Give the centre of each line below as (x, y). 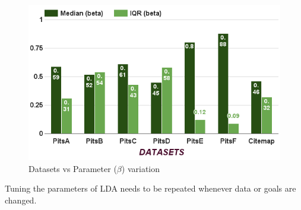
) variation (140, 168)
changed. (21, 200)
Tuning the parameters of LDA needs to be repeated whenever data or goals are (150, 188)
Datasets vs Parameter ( (73, 168)
